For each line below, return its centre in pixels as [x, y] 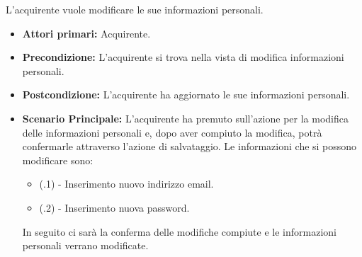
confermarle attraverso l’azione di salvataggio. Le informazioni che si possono [190, 146]
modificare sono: [58, 160]
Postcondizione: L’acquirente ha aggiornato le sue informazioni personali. [186, 95]
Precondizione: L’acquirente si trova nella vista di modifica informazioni [183, 57]
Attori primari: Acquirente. [86, 33]
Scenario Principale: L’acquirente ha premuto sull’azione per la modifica [186, 118]
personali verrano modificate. [85, 245]
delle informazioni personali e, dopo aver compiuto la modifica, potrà [172, 132]
